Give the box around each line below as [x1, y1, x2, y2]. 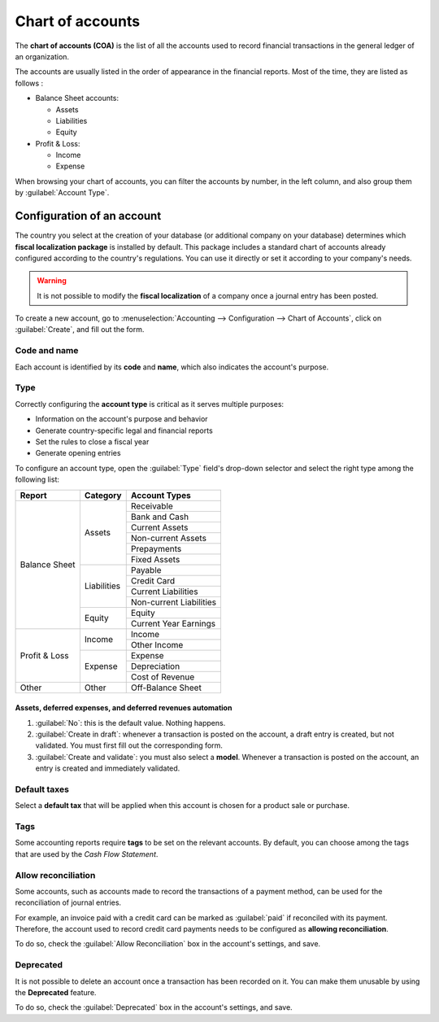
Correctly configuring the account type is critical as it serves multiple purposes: [15, 399, 285, 408]
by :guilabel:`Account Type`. [15, 188, 110, 198]
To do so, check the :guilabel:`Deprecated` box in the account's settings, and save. [15, 1002, 293, 1012]
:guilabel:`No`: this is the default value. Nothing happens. [35, 718, 226, 727]
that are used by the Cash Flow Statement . [15, 849, 159, 858]
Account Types [130, 489, 191, 500]
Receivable [130, 500, 174, 512]
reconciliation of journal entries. [15, 898, 122, 907]
